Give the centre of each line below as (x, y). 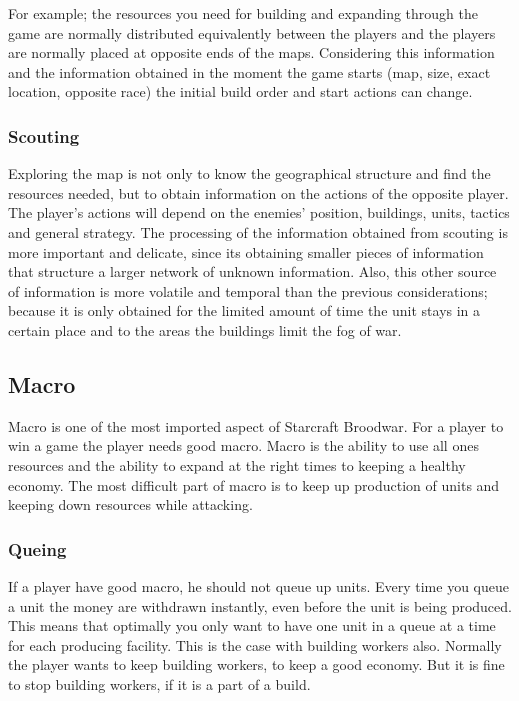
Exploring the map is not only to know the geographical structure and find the (249, 173)
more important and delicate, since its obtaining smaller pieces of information (246, 251)
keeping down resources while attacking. (130, 504)
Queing (37, 548)
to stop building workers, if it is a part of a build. (159, 683)
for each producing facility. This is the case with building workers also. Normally (255, 644)
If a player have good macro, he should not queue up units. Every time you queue (258, 585)
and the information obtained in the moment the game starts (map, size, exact (249, 71)
